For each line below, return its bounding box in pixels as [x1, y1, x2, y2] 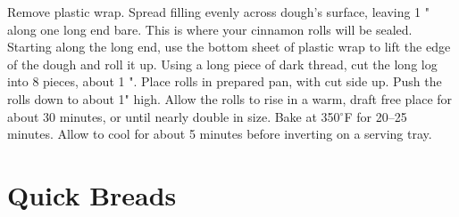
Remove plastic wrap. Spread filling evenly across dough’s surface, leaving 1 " [7, 3, 430, 20]
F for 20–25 [344, 107, 407, 125]
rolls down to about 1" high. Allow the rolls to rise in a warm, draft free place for [7, 89, 453, 108]
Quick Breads [7, 176, 177, 213]
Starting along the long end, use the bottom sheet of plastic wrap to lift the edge [7, 37, 451, 56]
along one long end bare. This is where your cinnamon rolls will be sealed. [7, 20, 413, 38]
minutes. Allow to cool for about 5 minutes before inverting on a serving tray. [7, 125, 432, 143]
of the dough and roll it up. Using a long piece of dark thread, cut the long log [7, 54, 438, 73]
